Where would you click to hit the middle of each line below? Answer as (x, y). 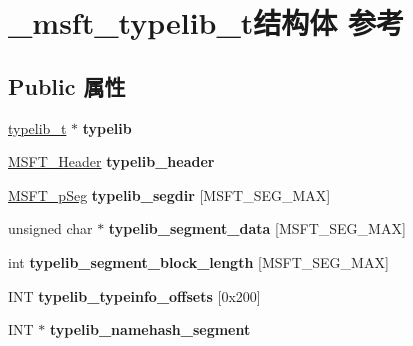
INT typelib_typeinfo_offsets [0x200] (134, 295)
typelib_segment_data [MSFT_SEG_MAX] (257, 228)
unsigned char (50, 228)
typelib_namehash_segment (150, 329)
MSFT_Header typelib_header (111, 161)
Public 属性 (67, 85)
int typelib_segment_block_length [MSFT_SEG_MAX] (198, 261)
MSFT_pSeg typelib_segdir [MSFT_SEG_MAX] (169, 194)
